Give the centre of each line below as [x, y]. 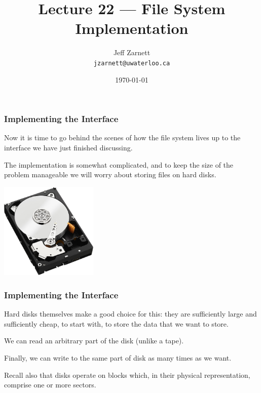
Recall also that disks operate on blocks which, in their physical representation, [127, 375]
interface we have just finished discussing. [68, 148]
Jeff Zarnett [132, 52]
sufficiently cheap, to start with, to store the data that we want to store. [116, 323]
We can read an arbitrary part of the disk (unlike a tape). [94, 341]
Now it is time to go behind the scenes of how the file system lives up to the [122, 137]
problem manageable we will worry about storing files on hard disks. [110, 174]
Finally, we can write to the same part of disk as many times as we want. [118, 358]
